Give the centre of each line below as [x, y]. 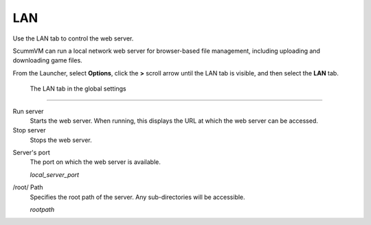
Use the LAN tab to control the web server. [73, 38]
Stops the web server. [61, 140]
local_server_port [54, 174]
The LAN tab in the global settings [78, 88]
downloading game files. [47, 60]
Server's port [32, 153]
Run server [28, 111]
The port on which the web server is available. [95, 162]
